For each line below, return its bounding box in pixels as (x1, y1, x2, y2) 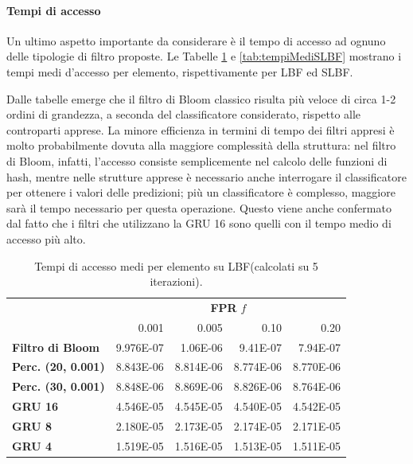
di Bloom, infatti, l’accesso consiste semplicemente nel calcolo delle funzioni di (6, 152, 388, 169)
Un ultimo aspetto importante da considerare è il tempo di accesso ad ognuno (6, 32, 386, 49)
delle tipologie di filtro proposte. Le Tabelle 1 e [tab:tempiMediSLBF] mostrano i (6, 48, 402, 64)
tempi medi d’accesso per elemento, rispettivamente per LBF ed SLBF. (6, 63, 353, 80)
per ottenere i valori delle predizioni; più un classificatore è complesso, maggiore (6, 184, 395, 201)
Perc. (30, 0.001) (12, 378, 105, 395)
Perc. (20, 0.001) (12, 358, 105, 375)
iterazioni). (150, 273, 203, 290)
